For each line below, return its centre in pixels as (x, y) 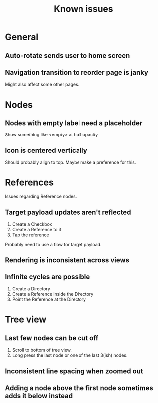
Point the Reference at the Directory (49, 299)
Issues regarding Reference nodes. (41, 197)
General (22, 37)
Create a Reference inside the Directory (53, 294)
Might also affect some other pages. (42, 84)
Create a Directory (31, 289)
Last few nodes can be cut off (52, 338)
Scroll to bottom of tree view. (42, 350)
